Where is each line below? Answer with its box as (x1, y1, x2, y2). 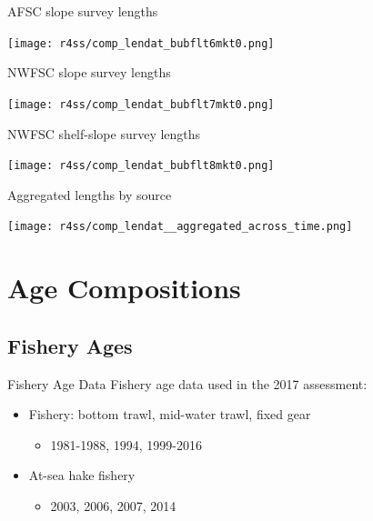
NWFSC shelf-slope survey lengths (7, 124, 201, 143)
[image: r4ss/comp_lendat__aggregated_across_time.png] (7, 220, 353, 234)
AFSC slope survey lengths (7, 2, 158, 20)
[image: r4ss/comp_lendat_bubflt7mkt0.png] (7, 97, 275, 111)
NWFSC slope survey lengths (7, 63, 171, 82)
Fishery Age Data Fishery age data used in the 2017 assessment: (7, 374, 368, 393)
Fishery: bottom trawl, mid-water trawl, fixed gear (28, 405, 311, 424)
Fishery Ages (7, 331, 133, 359)
